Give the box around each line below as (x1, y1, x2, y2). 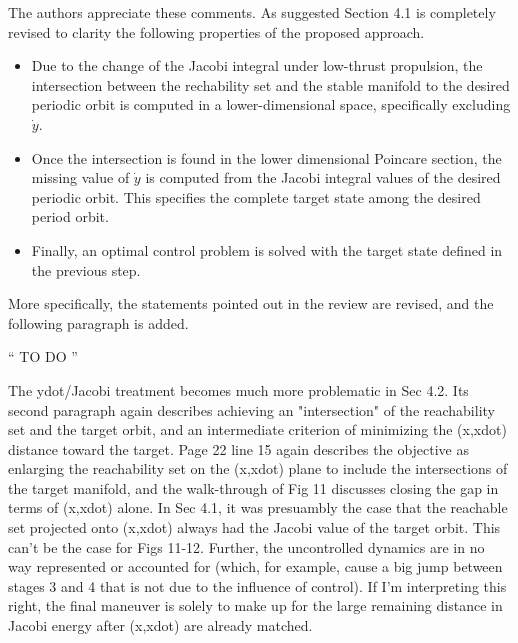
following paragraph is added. (8, 312, 189, 333)
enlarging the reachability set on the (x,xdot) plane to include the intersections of (8, 458, 508, 479)
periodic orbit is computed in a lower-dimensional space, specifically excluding (31, 94, 511, 115)
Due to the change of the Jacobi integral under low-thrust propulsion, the (31, 55, 483, 76)
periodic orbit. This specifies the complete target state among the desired (31, 186, 481, 207)
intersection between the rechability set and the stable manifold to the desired (31, 74, 510, 95)
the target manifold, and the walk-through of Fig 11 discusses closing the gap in (8, 477, 499, 498)
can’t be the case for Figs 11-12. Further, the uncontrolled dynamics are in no (8, 536, 485, 557)
